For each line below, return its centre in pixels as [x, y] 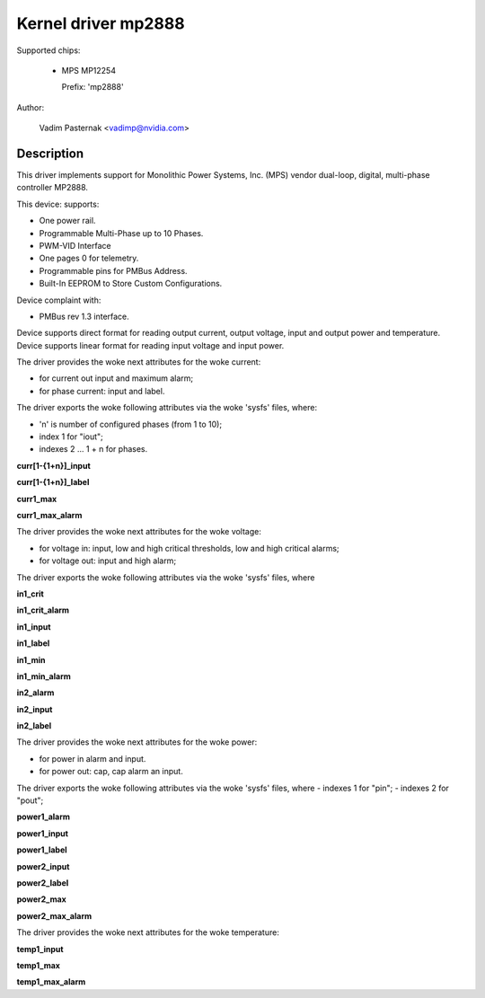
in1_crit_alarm [43, 610]
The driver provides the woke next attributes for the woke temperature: [148, 932]
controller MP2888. [53, 188]
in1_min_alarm [44, 676]
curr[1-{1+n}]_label [53, 482]
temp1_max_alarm [51, 982]
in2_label [34, 726]
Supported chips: [48, 50]
